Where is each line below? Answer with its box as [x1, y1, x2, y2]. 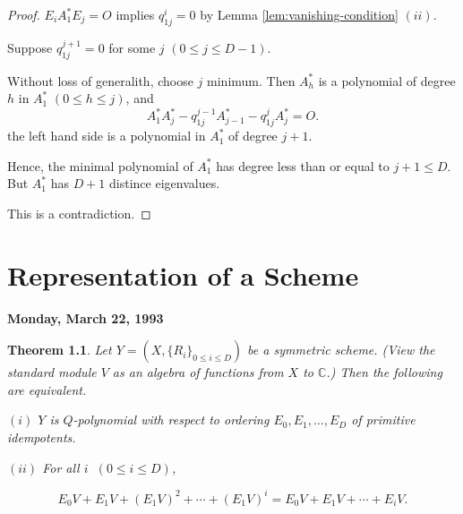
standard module [7, 363, 97, 381]
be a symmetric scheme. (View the [247, 340, 435, 359]
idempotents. [7, 427, 76, 446]
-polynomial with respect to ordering [73, 410, 270, 429]
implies [116, 5, 155, 23]
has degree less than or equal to [216, 156, 390, 175]
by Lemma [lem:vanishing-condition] [200, 5, 399, 23]
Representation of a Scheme [7, 256, 359, 293]
